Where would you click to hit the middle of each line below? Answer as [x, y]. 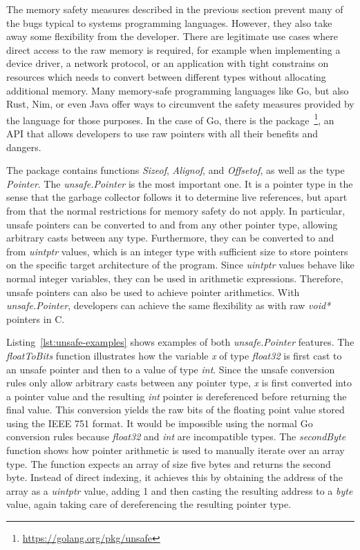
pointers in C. [36, 318]
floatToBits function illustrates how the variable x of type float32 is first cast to [174, 355]
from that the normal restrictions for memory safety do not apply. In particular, [176, 210]
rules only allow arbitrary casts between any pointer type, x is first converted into [179, 383]
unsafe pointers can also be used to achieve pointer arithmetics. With [153, 292]
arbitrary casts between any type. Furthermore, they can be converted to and [170, 238]
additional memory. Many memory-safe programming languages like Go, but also [178, 90]
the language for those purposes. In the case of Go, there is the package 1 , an [170, 119]
